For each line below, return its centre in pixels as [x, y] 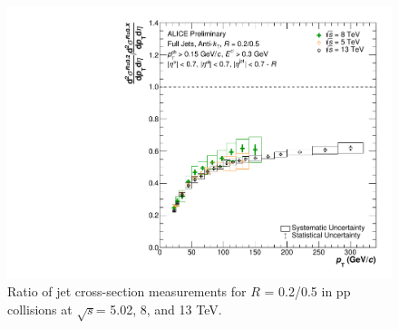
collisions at [40, 309]
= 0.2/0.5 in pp [307, 291]
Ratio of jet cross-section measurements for [127, 291]
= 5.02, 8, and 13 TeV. [159, 309]
